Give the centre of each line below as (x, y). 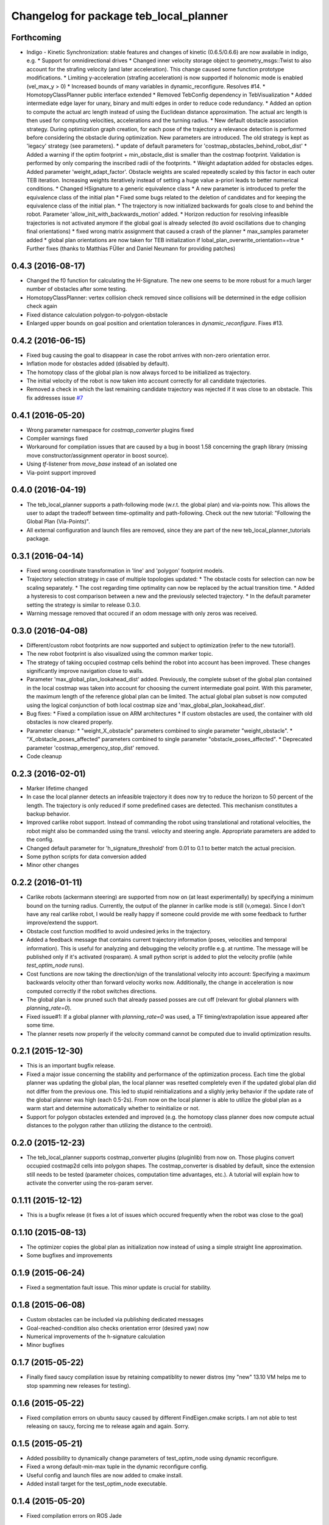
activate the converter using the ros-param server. (90, 1183)
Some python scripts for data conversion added (86, 856)
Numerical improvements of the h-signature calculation (96, 1337)
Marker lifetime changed (57, 788)
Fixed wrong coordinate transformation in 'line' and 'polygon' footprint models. (126, 571)
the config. (40, 839)
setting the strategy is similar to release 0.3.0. (84, 605)
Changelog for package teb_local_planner (120, 16)
